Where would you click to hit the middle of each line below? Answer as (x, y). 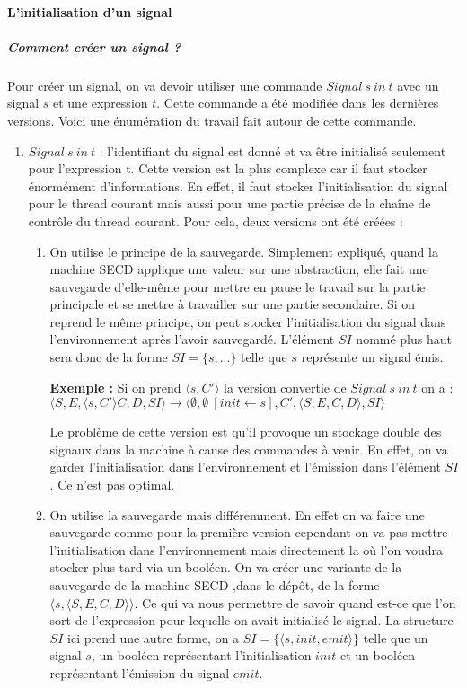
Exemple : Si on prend (115, 387)
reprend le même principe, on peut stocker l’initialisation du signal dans (248, 321)
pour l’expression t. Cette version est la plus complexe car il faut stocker (228, 168)
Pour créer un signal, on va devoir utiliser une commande (165, 85)
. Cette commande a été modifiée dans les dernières (298, 103)
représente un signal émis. (372, 357)
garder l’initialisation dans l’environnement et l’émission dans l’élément (245, 467)
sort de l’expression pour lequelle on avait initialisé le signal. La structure (251, 620)
